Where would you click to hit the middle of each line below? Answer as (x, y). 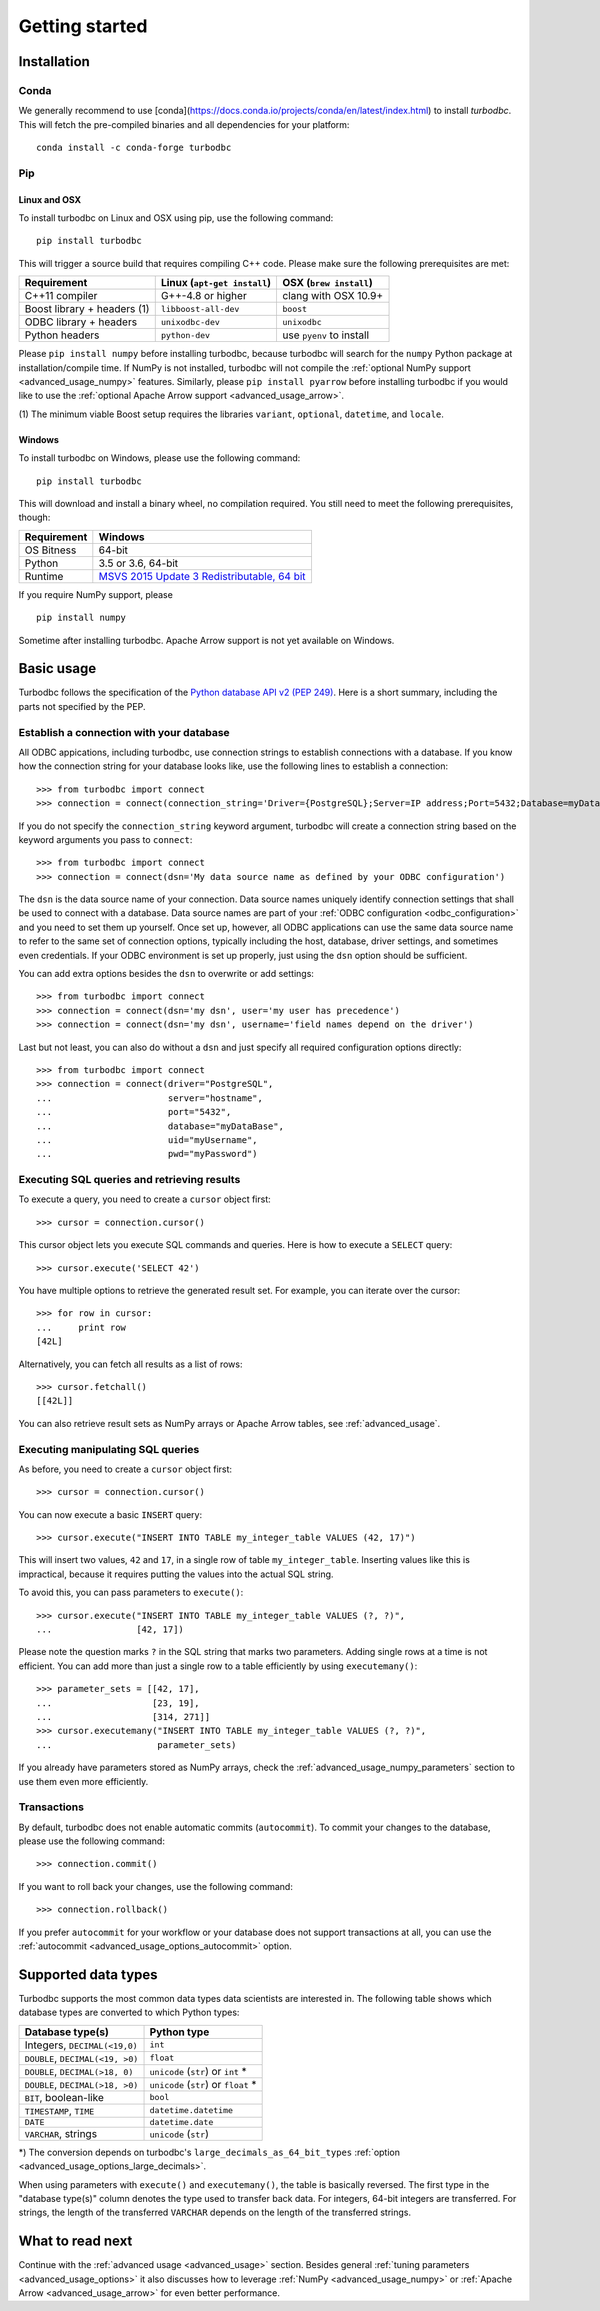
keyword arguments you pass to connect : (105, 839)
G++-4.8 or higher (203, 296)
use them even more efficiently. (83, 1781)
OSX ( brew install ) (327, 283)
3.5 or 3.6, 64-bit (138, 563)
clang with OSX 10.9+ (332, 296)
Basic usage (57, 668)
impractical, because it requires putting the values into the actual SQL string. (176, 1574)
